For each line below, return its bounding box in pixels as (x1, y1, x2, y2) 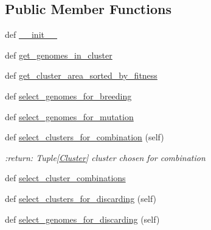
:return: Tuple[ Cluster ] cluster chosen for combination (5, 151, 206, 164)
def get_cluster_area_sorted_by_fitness (5, 69, 157, 82)
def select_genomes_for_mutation (5, 110, 134, 123)
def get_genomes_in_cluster (5, 48, 112, 61)
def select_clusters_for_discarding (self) (5, 192, 157, 204)
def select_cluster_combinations (5, 171, 126, 184)
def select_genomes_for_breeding (5, 89, 132, 102)
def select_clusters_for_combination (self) (5, 131, 164, 143)
